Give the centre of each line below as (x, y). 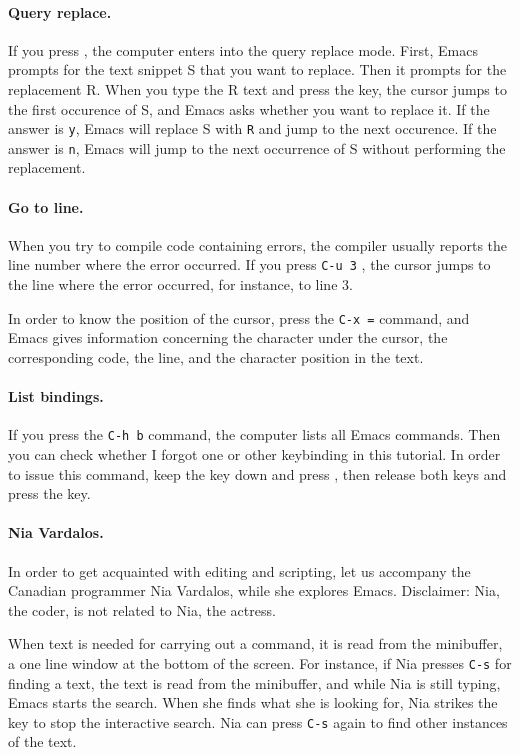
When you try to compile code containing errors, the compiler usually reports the (258, 244)
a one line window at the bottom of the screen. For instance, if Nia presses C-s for (260, 662)
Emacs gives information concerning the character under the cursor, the (228, 337)
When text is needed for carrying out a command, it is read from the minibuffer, (255, 643)
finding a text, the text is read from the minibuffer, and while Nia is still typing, (254, 682)
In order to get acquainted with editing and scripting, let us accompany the (239, 570)
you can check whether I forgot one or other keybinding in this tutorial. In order (254, 454)
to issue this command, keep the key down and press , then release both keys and (257, 473)
